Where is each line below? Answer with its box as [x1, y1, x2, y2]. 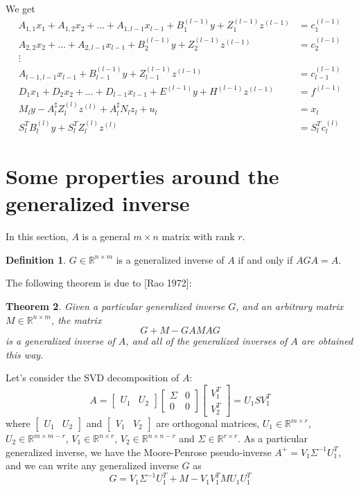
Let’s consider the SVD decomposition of [6, 370, 179, 385]
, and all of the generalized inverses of [125, 334, 288, 348]
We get [6, 1, 35, 15]
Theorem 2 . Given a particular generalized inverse [6, 299, 225, 314]
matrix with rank [161, 229, 235, 244]
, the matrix [51, 312, 102, 327]
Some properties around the [6, 162, 279, 190]
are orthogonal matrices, [156, 416, 260, 430]
